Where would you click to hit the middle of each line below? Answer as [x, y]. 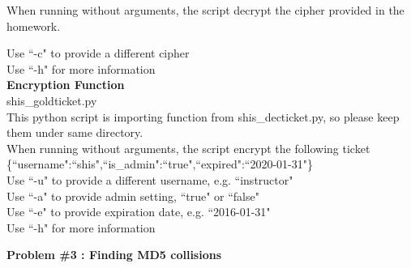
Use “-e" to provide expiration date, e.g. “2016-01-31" [139, 212]
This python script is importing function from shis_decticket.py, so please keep [203, 116]
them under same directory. [75, 132]
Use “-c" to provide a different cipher [98, 53]
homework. [34, 26]
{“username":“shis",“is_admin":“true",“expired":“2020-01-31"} [160, 164]
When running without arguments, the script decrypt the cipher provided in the [205, 10]
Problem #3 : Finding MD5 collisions [114, 255]
